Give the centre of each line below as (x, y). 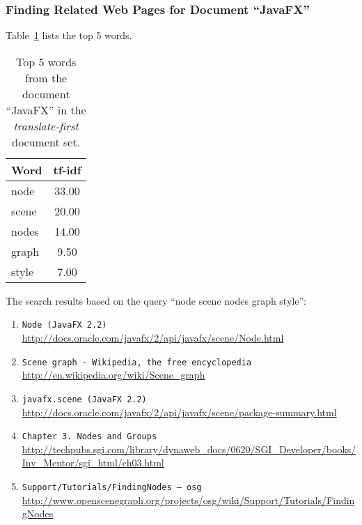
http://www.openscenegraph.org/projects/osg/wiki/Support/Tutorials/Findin (188, 500)
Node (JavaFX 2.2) (64, 325)
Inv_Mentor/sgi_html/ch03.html (93, 463)
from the (46, 77)
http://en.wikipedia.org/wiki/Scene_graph (113, 375)
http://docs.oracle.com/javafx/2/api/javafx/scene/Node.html (153, 338)
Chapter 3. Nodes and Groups (89, 437)
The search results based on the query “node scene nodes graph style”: (156, 300)
